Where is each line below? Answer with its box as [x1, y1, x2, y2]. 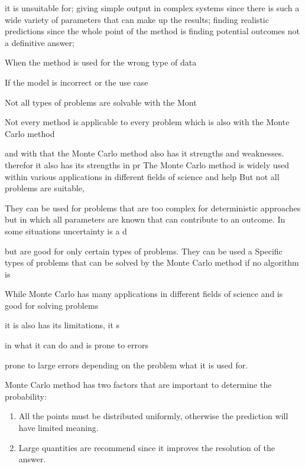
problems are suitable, [5, 182, 85, 194]
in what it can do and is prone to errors [5, 339, 148, 351]
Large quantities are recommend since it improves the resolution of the [18, 441, 275, 453]
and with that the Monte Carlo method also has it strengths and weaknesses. [5, 147, 284, 159]
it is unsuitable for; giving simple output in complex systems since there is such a [5, 2, 300, 14]
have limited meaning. [18, 422, 99, 434]
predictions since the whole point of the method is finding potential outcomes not [5, 25, 300, 37]
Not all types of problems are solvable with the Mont [5, 96, 197, 108]
